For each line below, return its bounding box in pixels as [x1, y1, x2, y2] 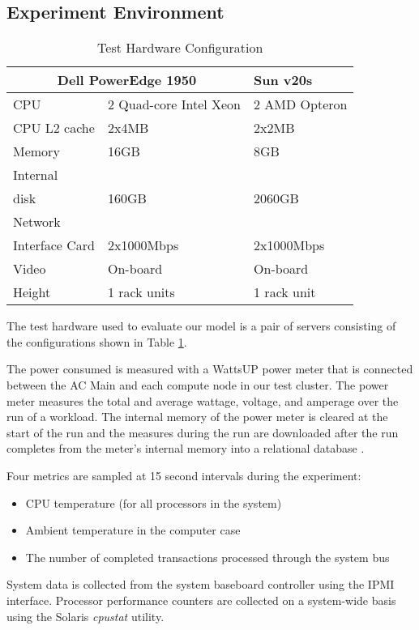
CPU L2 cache [13, 118, 95, 138]
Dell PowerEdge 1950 [57, 70, 197, 90]
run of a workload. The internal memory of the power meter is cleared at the [6, 408, 388, 425]
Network [13, 212, 61, 232]
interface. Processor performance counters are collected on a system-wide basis [6, 591, 396, 608]
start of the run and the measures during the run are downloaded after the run [6, 424, 399, 441]
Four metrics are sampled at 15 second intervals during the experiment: [6, 466, 361, 483]
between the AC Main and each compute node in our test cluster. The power [6, 376, 389, 393]
